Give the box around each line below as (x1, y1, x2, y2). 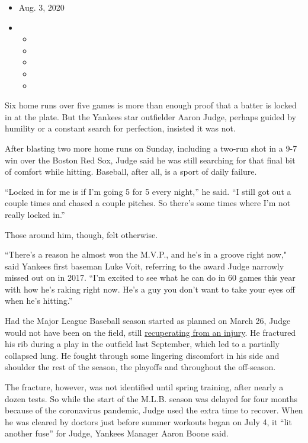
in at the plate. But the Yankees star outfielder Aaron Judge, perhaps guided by (5, 110, 296, 123)
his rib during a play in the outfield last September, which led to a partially (5, 338, 280, 350)
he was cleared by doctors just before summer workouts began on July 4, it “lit (5, 415, 292, 428)
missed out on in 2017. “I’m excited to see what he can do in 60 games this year (5, 271, 296, 284)
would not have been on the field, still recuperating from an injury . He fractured (5, 326, 296, 338)
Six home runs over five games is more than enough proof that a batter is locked (5, 99, 297, 111)
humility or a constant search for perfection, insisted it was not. (5, 122, 236, 134)
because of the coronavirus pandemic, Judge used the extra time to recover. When (5, 404, 303, 416)
